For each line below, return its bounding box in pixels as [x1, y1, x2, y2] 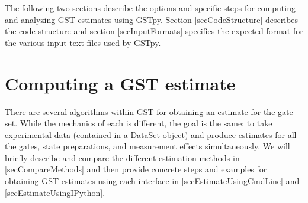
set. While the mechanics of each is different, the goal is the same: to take [5, 117, 272, 129]
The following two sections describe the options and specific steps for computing [5, 2, 296, 14]
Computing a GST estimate [5, 71, 236, 95]
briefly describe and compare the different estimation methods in [5, 151, 240, 163]
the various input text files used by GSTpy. [5, 36, 161, 48]
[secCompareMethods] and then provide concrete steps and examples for [5, 163, 267, 175]
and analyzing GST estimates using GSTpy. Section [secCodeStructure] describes [5, 13, 299, 25]
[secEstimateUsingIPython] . [5, 186, 105, 198]
